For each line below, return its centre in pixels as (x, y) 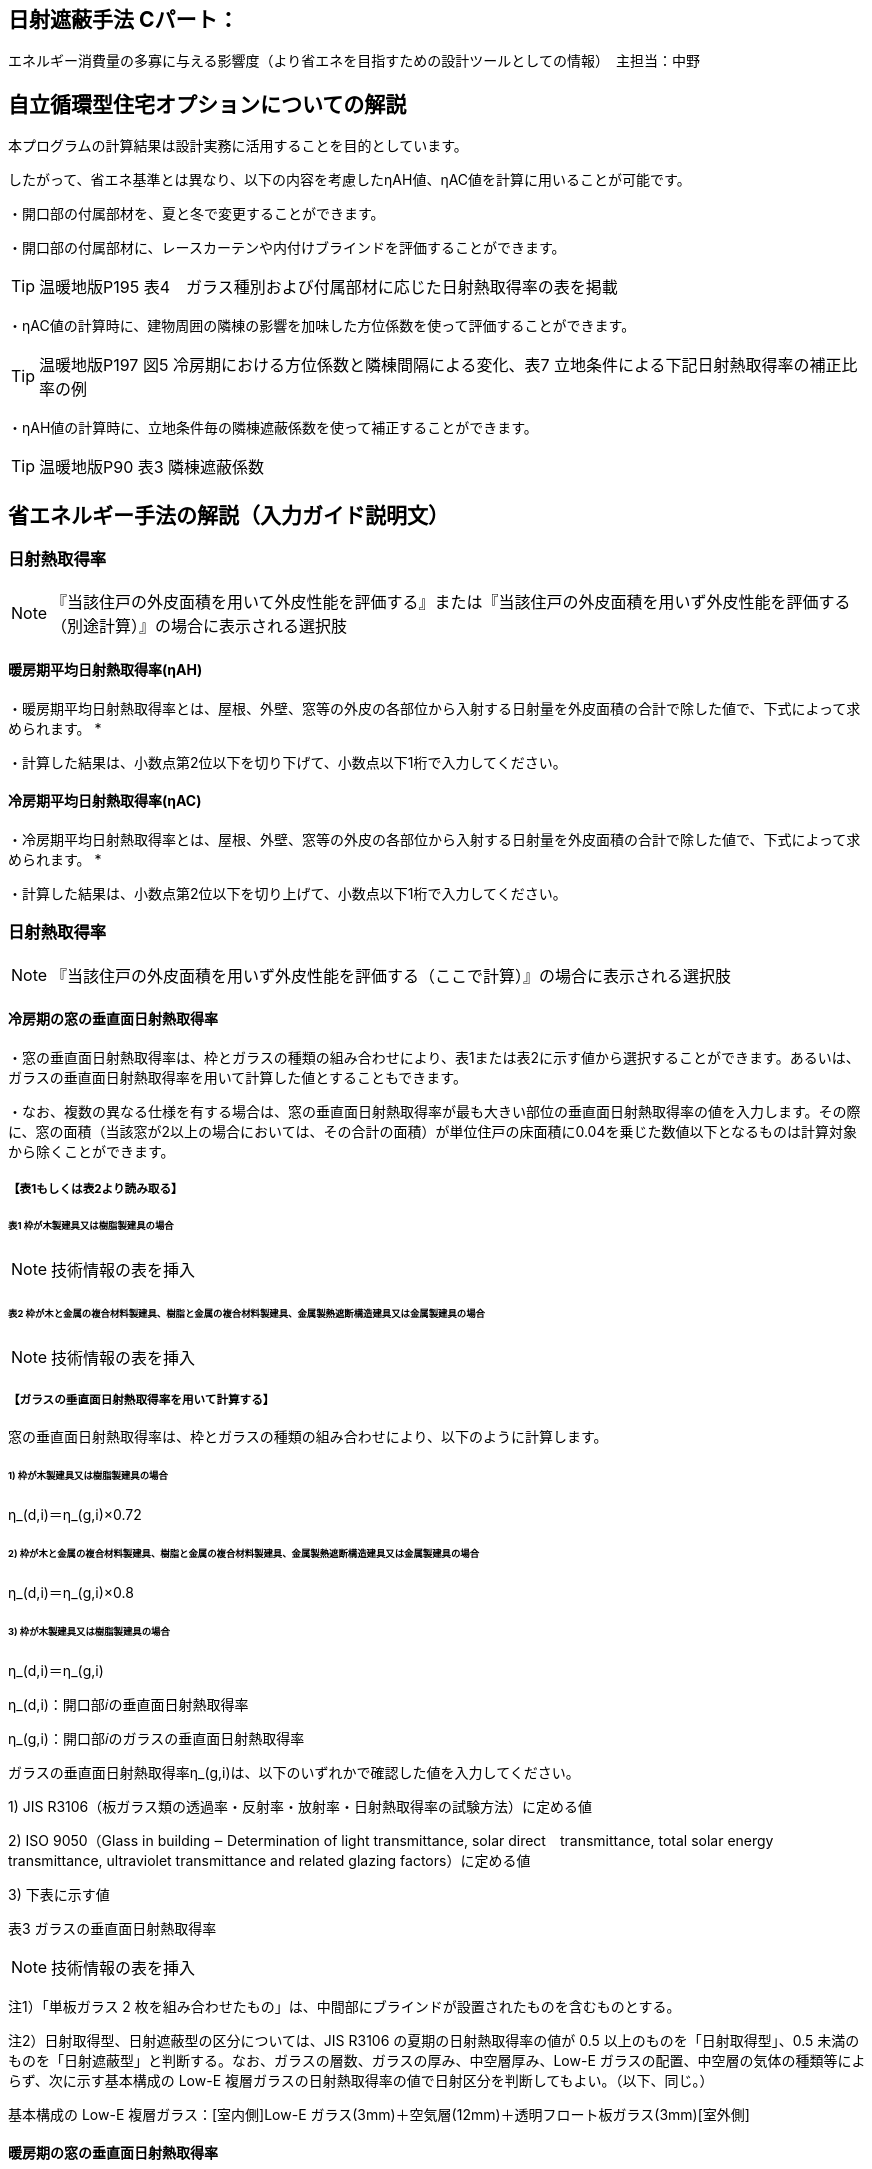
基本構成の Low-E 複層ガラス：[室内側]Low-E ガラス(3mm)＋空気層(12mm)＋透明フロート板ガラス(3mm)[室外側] (379, 2114)
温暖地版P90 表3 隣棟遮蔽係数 (152, 467)
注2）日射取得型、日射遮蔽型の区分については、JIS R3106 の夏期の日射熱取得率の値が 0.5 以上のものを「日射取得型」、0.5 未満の (434, 2040)
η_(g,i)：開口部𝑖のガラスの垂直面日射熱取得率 (156, 1738)
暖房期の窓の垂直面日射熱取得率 (113, 2153)
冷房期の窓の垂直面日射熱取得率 (113, 1019)
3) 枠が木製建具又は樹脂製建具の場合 (89, 1631)
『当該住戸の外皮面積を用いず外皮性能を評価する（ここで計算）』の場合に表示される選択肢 (391, 975)
